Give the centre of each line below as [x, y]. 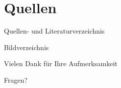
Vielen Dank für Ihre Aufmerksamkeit [61, 63]
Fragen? [16, 79]
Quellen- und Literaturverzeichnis [54, 31]
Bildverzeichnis [26, 47]
